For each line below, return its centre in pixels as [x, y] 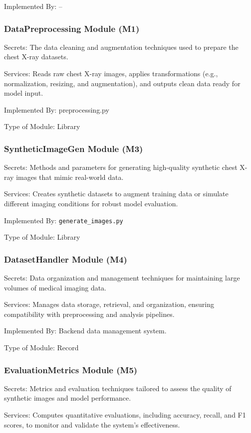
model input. [24, 93]
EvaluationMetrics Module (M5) [71, 369]
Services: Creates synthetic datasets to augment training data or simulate [116, 194]
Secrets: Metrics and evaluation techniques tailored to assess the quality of [118, 388]
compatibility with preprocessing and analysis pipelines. [89, 314]
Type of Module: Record [41, 347]
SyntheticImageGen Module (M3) [74, 148]
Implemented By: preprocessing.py [57, 109]
